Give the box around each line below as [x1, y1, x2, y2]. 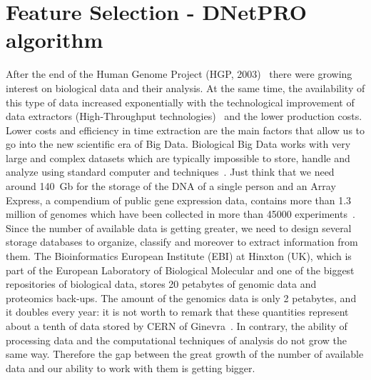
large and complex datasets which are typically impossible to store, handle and [6, 150, 350, 165]
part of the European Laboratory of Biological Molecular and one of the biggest [6, 262, 355, 277]
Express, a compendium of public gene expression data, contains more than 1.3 [6, 192, 352, 207]
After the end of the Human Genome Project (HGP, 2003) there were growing [6, 66, 352, 81]
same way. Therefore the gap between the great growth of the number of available [6, 346, 364, 361]
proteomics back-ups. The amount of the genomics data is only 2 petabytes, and [6, 290, 357, 305]
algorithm [6, 25, 103, 54]
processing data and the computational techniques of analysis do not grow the [6, 332, 347, 347]
